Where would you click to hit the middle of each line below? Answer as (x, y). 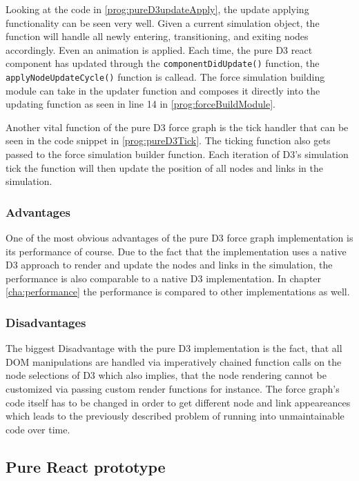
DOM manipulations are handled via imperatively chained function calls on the (174, 361)
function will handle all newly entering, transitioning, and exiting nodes (157, 36)
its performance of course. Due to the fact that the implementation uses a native (176, 251)
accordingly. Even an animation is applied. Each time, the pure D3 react (159, 49)
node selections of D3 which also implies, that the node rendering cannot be (166, 375)
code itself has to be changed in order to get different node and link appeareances (178, 402)
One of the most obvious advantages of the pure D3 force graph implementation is (179, 238)
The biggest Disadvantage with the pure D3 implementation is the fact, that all (174, 348)
